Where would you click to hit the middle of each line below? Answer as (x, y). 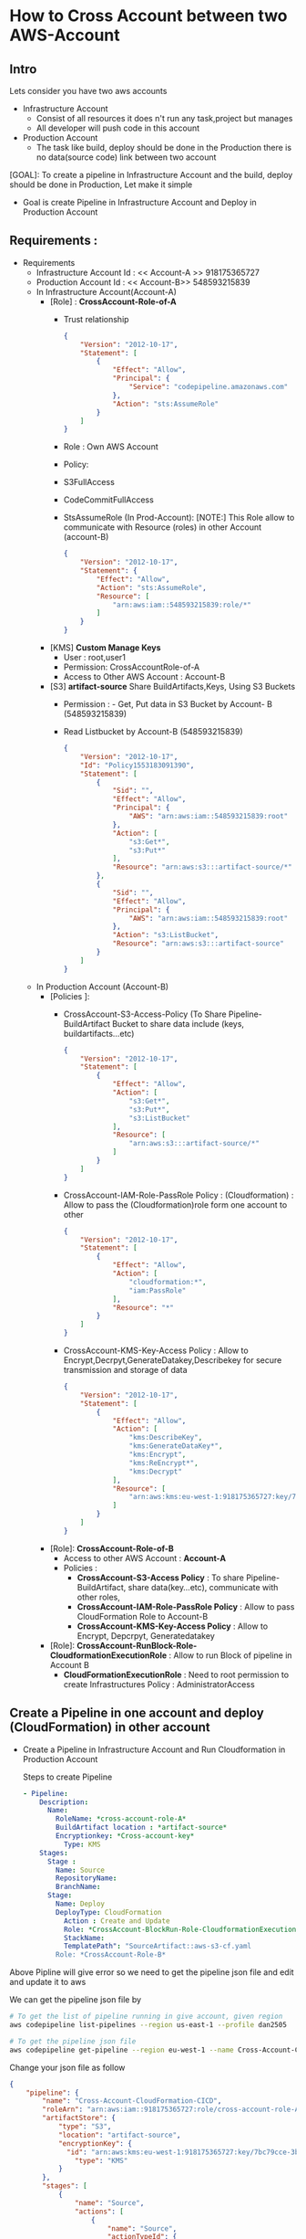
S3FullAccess (89, 482)
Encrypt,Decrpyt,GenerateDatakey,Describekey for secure (173, 1360)
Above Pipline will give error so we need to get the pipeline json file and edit (152, 1972)
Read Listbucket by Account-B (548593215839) (153, 732)
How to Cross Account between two (149, 16)
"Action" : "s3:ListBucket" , (166, 935)
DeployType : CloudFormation (109, 1912)
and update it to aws (48, 1982)
